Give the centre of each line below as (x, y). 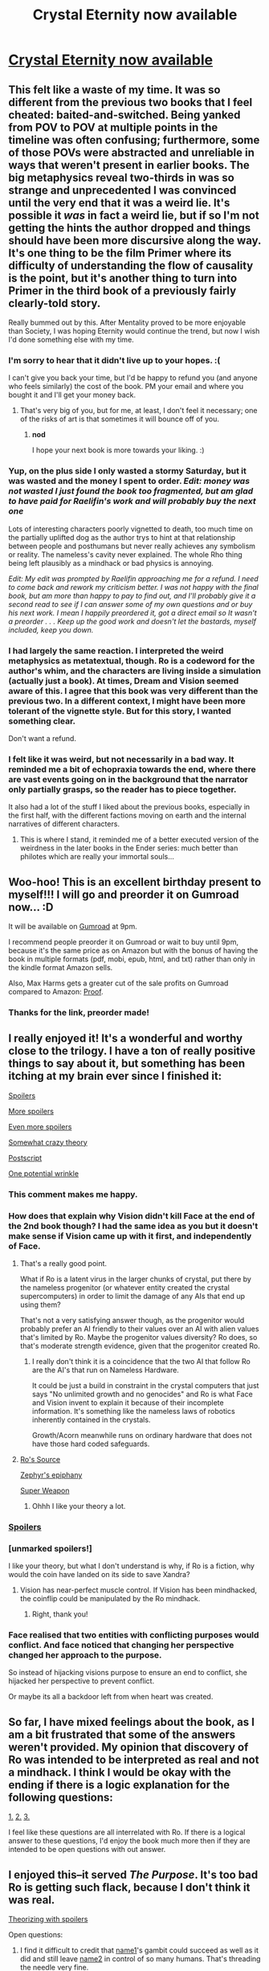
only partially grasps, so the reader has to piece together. (122, 789)
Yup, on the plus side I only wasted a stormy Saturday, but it (127, 471)
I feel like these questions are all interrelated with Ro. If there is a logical (127, 1832)
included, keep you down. (51, 629)
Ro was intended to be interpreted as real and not (134, 1759)
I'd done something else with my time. (71, 340)
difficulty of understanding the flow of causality (131, 266)
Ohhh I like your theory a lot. (79, 1506)
